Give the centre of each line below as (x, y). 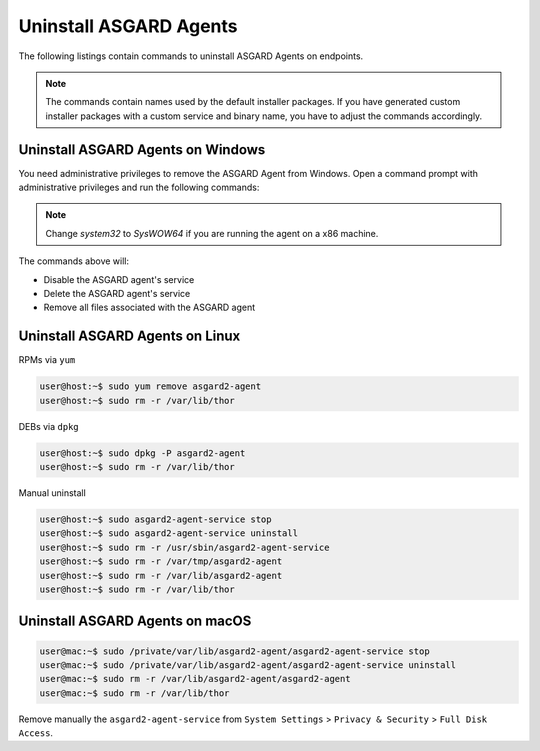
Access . (36, 733)
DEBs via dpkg (48, 426)
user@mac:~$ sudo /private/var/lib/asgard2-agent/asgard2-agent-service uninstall (248, 664)
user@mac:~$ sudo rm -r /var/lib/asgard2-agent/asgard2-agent (195, 679)
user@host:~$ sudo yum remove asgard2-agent (150, 386)
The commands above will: (74, 261)
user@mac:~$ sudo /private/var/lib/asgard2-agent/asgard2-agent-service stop (234, 651)
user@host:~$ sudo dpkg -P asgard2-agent (142, 453)
